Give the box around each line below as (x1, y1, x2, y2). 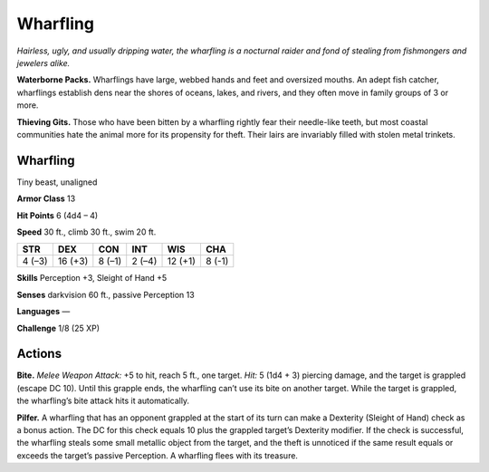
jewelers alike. (16, 57, 71, 68)
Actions (16, 346, 62, 361)
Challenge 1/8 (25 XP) (16, 323, 100, 333)
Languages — (16, 306, 71, 317)
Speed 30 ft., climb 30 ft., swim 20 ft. (16, 226, 157, 237)
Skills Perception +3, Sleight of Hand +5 (16, 273, 168, 284)
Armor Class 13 (16, 193, 76, 204)
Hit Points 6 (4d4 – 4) (16, 209, 99, 221)
